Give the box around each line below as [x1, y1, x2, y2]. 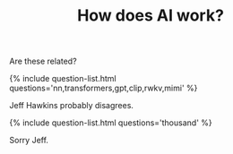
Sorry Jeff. [9, 135, 49, 146]
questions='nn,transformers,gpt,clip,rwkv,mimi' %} [9, 82, 198, 94]
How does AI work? [77, 5, 224, 26]
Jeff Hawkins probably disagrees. [9, 100, 134, 111]
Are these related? [9, 56, 78, 67]
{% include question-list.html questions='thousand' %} [9, 117, 212, 128]
